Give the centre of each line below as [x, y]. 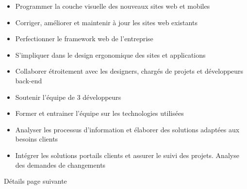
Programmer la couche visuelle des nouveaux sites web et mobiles [113, 6]
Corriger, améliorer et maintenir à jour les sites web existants [106, 22]
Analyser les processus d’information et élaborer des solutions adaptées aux [127, 129]
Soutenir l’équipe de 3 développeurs [68, 97]
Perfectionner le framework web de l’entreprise [84, 39]
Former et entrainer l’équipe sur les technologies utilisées [99, 113]
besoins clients [37, 139]
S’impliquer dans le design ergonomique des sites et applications [110, 55]
